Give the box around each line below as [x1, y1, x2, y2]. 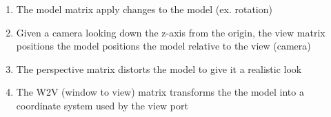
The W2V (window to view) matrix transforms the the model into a [16, 85, 304, 99]
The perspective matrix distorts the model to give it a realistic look [16, 61, 302, 76]
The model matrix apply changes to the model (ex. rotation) [16, 2, 272, 16]
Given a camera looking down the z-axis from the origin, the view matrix [16, 25, 325, 39]
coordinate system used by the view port [16, 98, 188, 112]
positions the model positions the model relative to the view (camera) [16, 39, 311, 53]
